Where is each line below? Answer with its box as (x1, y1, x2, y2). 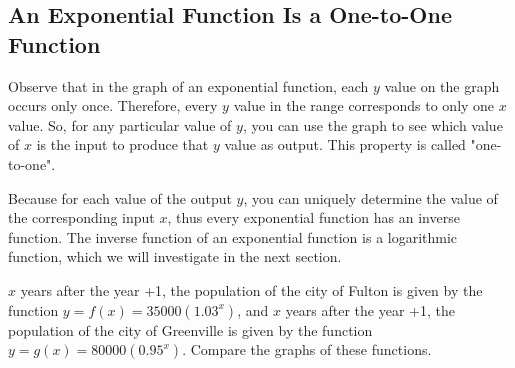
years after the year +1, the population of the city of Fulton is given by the (20, 279, 483, 300)
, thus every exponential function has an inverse (167, 207, 460, 228)
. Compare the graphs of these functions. (182, 339, 432, 360)
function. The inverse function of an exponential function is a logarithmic (8, 226, 458, 247)
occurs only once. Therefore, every (8, 95, 218, 116)
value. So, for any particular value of (8, 114, 232, 135)
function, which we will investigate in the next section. (8, 246, 342, 267)
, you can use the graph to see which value (242, 114, 503, 135)
